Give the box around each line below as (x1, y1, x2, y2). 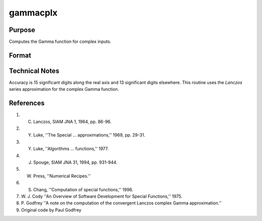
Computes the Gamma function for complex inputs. (9, 39, 112, 45)
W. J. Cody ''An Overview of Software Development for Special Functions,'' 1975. (21, 193, 182, 199)
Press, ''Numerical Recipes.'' (33, 173, 91, 179)
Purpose (9, 26, 35, 34)
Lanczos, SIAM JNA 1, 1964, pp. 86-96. (33, 119, 112, 124)
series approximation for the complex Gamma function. (9, 86, 119, 92)
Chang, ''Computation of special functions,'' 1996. (33, 187, 133, 192)
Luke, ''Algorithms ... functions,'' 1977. (33, 146, 109, 152)
